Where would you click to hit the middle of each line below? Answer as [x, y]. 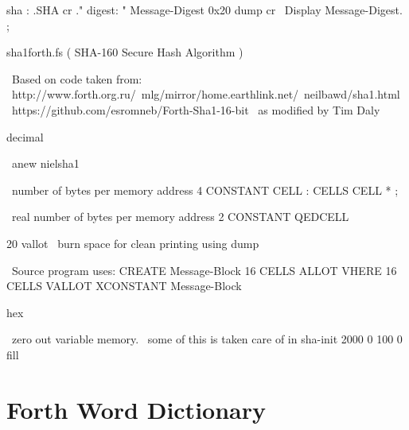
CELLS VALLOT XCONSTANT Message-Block [124, 286]
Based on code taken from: [77, 78]
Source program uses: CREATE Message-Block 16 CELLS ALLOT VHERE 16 [204, 270]
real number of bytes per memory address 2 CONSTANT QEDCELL [180, 217]
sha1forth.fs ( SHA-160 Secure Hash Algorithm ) [125, 52]
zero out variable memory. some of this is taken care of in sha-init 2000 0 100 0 [207, 339]
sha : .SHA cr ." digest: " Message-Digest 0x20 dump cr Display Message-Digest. [204, 10]
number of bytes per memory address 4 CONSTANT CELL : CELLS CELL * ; [205, 190]
